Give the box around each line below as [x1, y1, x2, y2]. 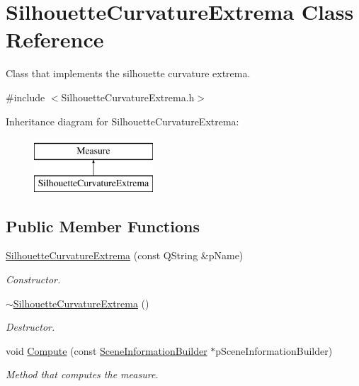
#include [6, 89, 45, 104]
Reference [6, 25, 104, 54]
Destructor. [6, 319, 55, 334]
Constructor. [6, 272, 61, 287]
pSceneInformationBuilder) [215, 343, 333, 358]
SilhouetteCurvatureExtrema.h [61, 89, 195, 104]
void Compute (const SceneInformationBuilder [6, 343, 207, 358]
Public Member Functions [6, 215, 200, 237]
